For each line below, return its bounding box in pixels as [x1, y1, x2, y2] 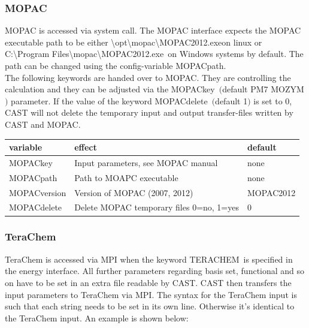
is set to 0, [253, 94, 292, 107]
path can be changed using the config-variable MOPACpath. [5, 59, 226, 71]
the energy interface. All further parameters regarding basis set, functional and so [5, 264, 305, 277]
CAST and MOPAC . [5, 118, 81, 130]
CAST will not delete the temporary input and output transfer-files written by [5, 106, 293, 119]
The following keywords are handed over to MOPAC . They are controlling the [5, 71, 291, 83]
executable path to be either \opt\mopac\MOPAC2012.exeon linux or [5, 35, 262, 48]
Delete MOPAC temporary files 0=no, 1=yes [74, 201, 239, 213]
